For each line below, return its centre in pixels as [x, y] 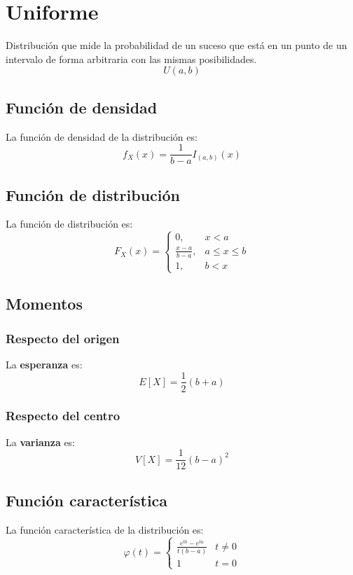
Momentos [44, 304]
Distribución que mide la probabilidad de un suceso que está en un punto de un [176, 45]
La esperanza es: [44, 364]
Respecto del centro [63, 416]
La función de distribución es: [69, 224]
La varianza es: [41, 442]
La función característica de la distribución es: [105, 529]
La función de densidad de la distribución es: [102, 136]
